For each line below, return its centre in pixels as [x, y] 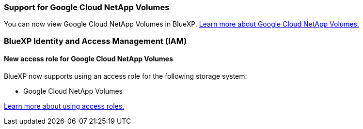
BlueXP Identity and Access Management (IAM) [95, 41]
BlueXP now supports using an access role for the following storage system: [126, 76]
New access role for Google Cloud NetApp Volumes [89, 59]
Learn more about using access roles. [64, 106]
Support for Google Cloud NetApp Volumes [87, 7]
